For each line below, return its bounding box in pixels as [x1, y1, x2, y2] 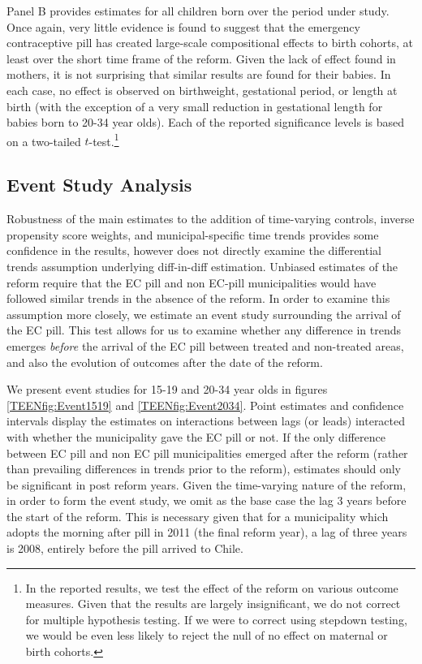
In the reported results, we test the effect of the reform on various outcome [25, 579, 398, 596]
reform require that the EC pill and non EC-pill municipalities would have [6, 274, 377, 291]
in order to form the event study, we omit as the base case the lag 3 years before [6, 492, 407, 509]
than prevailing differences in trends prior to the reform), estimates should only [6, 460, 402, 477]
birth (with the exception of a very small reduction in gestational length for [6, 97, 383, 114]
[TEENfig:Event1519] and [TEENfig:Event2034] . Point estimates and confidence [6, 396, 404, 413]
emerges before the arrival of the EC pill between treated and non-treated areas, [6, 337, 404, 354]
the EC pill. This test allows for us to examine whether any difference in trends [6, 321, 402, 338]
